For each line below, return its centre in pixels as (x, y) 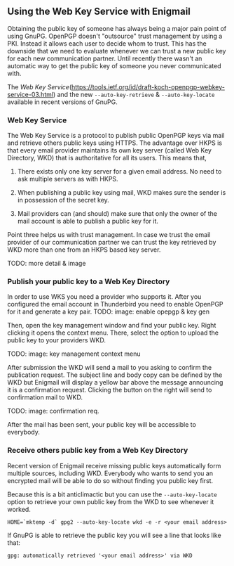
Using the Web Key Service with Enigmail (99, 12)
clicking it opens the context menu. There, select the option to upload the (113, 333)
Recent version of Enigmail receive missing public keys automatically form (114, 465)
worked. (19, 509)
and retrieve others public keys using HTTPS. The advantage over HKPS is (115, 143)
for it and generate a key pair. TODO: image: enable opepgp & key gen (109, 311)
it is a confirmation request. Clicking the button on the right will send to (110, 390)
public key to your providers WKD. (57, 340)
